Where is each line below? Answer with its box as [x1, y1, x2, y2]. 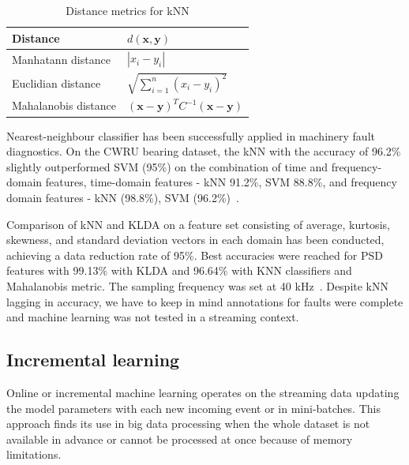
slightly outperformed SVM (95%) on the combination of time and [6, 158, 328, 174]
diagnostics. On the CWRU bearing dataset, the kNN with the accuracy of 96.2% [6, 143, 401, 159]
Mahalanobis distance [12, 97, 117, 114]
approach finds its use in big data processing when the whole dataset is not [6, 415, 370, 432]
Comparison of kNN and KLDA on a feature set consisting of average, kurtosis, [6, 216, 390, 232]
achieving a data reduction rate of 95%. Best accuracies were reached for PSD [6, 246, 383, 263]
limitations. [6, 446, 62, 463]
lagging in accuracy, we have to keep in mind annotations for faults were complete [6, 293, 403, 309]
